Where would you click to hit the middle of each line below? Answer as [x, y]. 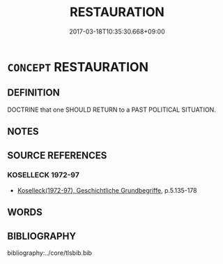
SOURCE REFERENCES [57, 155]
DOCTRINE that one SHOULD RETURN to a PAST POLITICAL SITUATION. [111, 110]
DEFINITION [34, 93]
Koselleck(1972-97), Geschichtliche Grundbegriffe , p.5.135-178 [107, 190]
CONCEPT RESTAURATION [78, 67]
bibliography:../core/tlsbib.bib [50, 253]
